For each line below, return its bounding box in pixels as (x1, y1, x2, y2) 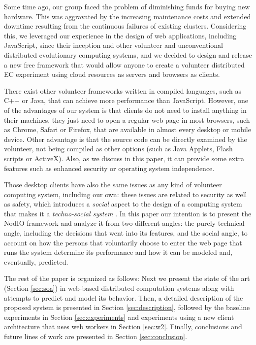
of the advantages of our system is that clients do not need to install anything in (4, 104, 247, 115)
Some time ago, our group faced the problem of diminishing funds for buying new (4, 1, 250, 11)
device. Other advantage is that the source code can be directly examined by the (4, 134, 247, 144)
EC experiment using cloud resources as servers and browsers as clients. (4, 69, 220, 79)
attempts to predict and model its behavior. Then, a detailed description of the (4, 292, 243, 303)
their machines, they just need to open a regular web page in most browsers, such (4, 114, 250, 125)
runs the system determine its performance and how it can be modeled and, (4, 247, 233, 257)
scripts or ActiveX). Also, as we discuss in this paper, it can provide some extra (4, 153, 245, 163)
